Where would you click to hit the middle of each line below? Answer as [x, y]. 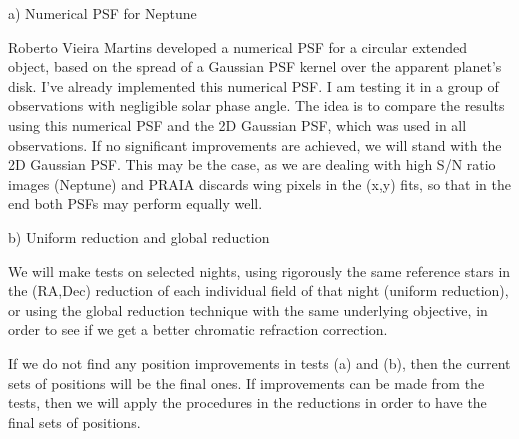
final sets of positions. [74, 421]
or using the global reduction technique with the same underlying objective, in [248, 309]
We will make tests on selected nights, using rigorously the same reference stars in [259, 270]
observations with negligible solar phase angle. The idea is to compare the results [256, 105]
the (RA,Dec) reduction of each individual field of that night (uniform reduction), [258, 290]
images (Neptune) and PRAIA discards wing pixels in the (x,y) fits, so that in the [259, 183]
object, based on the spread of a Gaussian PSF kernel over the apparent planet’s [255, 66]
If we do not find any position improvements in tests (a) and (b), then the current [259, 362]
